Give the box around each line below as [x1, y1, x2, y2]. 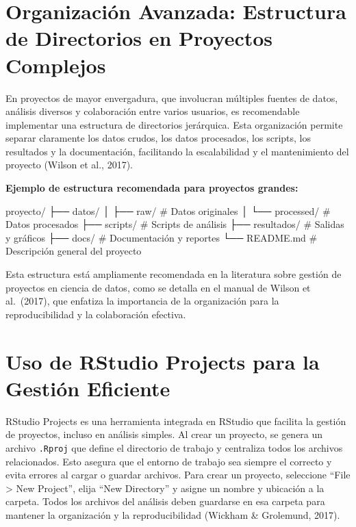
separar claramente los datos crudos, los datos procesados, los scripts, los [5, 131, 311, 145]
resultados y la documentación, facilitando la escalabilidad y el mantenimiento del [5, 144, 349, 158]
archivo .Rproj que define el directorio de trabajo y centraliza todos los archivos [5, 440, 343, 454]
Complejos [5, 51, 106, 79]
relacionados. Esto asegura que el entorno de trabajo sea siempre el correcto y [5, 454, 332, 468]
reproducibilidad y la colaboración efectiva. [5, 307, 186, 321]
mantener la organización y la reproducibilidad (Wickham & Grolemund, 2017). [5, 507, 340, 522]
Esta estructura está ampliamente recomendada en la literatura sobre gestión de [5, 267, 342, 281]
